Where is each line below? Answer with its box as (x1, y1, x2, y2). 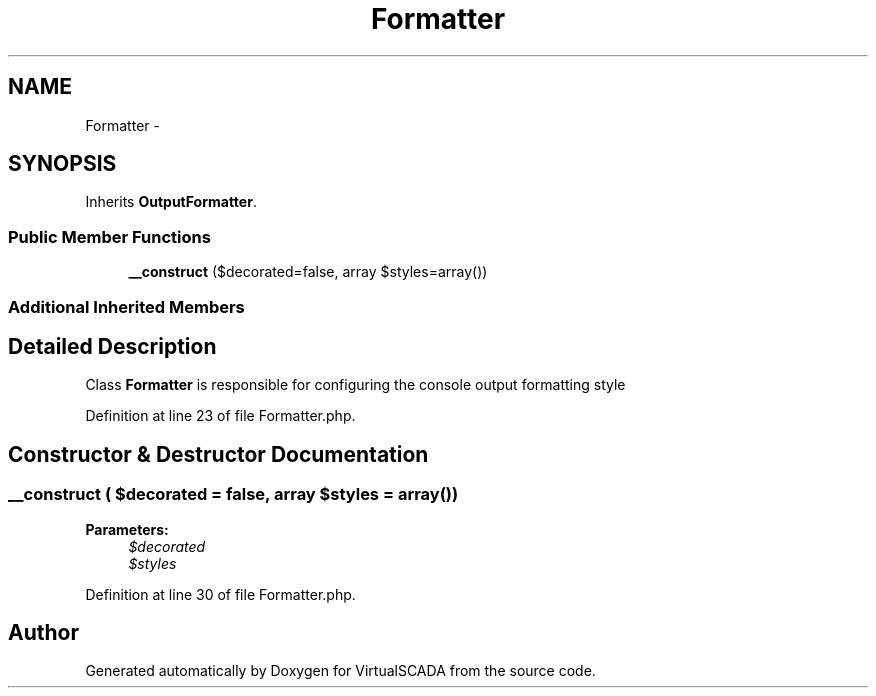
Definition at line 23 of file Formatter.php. (85, 407, 356, 425)
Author (8, 620, 79, 646)
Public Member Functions (8, 226, 211, 247)
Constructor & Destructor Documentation (8, 441, 429, 467)
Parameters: (85, 520, 169, 538)
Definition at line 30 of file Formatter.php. (85, 585, 356, 603)
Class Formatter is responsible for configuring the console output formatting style (85, 376, 626, 394)
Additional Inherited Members (8, 296, 245, 317)
